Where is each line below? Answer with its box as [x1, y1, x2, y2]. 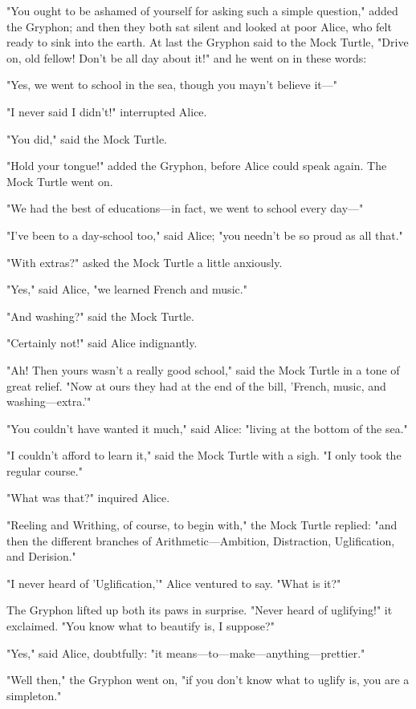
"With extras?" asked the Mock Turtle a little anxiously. [6, 253, 283, 270]
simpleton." [6, 687, 62, 703]
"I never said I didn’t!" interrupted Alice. [6, 103, 207, 120]
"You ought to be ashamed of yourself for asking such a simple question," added [6, 2, 398, 18]
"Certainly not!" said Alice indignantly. [6, 334, 198, 351]
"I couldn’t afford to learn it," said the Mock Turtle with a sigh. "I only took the [6, 447, 402, 464]
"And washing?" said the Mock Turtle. [6, 307, 194, 324]
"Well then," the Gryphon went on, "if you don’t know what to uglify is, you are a [6, 671, 410, 688]
